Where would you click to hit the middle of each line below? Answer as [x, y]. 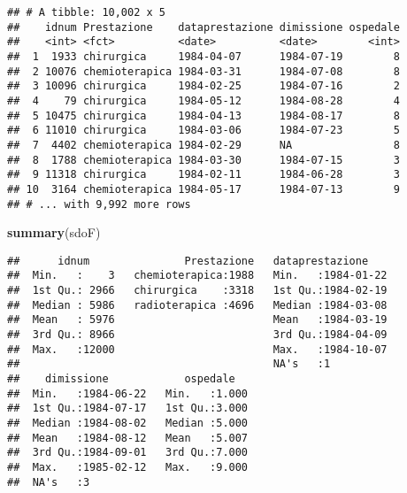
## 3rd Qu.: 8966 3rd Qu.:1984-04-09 [197, 335]
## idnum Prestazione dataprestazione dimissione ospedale [203, 27]
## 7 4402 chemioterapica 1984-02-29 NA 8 [203, 145]
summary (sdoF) [54, 232]
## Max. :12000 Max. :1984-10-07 [197, 349]
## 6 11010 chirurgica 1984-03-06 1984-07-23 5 [203, 131]
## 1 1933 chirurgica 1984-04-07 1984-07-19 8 [203, 56]
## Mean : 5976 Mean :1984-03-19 [197, 320]
